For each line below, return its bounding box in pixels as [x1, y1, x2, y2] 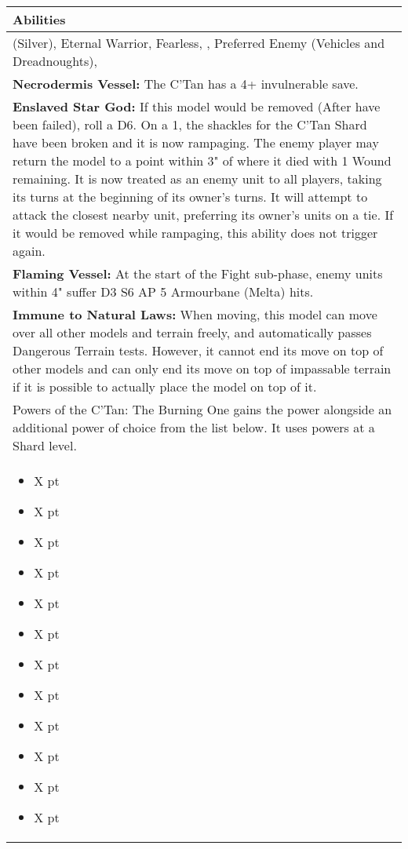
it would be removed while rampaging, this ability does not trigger [13, 224, 378, 242]
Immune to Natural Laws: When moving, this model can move [13, 305, 377, 323]
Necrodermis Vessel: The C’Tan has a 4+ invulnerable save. [13, 75, 359, 93]
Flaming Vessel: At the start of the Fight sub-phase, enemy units [13, 264, 383, 282]
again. [13, 242, 46, 260]
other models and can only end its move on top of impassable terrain [13, 359, 392, 377]
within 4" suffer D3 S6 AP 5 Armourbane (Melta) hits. [13, 282, 314, 301]
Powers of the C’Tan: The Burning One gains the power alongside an [13, 400, 392, 418]
